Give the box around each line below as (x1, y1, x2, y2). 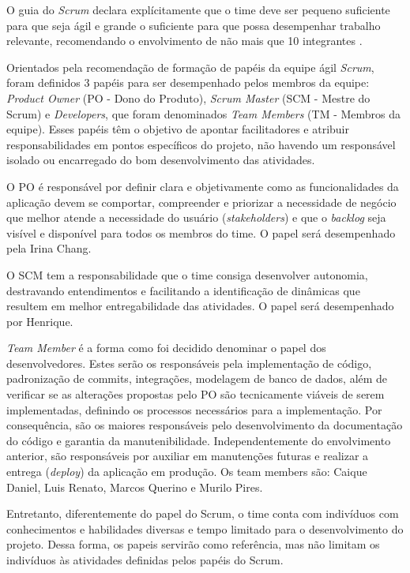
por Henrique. (6, 313, 73, 329)
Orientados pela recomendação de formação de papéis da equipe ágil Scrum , (6, 58, 374, 75)
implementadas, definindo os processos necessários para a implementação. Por (6, 401, 382, 418)
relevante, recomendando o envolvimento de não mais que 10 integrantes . (6, 32, 363, 49)
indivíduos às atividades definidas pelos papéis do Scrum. (6, 552, 284, 567)
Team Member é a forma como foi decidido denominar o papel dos (6, 339, 326, 356)
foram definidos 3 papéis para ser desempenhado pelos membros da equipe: (6, 74, 370, 91)
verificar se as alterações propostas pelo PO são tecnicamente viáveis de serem (6, 386, 385, 403)
